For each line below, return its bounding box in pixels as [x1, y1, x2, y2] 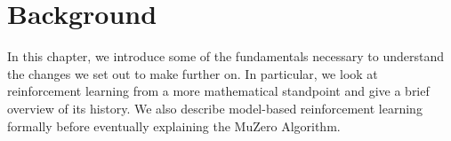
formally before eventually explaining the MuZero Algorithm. [7, 116, 341, 135]
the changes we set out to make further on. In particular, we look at [7, 64, 378, 82]
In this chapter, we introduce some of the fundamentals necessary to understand [7, 47, 444, 66]
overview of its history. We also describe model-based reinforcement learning [7, 98, 423, 117]
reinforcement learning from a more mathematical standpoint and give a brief [7, 82, 430, 100]
